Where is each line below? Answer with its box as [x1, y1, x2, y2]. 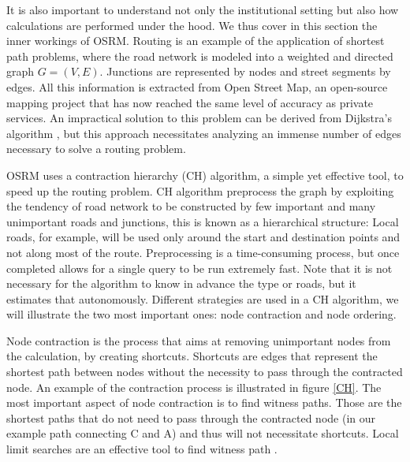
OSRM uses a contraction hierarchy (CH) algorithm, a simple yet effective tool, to [6, 166, 404, 183]
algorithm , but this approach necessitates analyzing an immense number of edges [6, 125, 401, 141]
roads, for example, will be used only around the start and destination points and [6, 229, 401, 245]
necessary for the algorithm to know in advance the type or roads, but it [6, 275, 356, 292]
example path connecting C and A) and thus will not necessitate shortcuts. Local [6, 425, 399, 442]
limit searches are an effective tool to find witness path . [6, 441, 278, 457]
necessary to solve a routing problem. [6, 140, 186, 157]
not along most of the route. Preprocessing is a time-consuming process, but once [6, 244, 400, 260]
